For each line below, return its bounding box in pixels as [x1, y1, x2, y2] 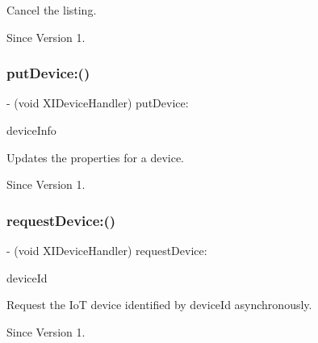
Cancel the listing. [6, 2, 97, 18]
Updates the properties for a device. [6, 148, 184, 165]
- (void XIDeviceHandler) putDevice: [6, 94, 189, 111]
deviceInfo [6, 122, 56, 138]
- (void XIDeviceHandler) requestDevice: [6, 242, 207, 258]
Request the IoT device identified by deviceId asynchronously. [6, 296, 312, 313]
